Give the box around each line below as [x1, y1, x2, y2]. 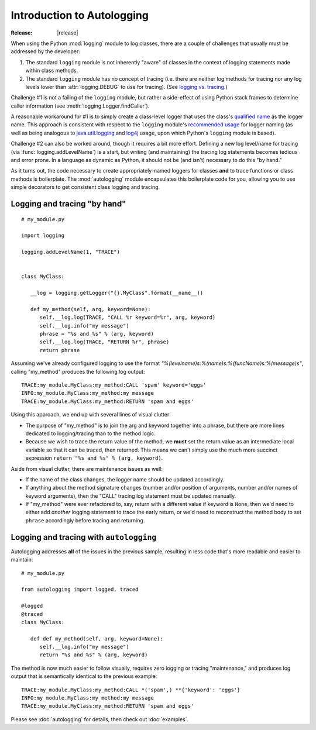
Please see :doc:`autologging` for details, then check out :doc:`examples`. [11, 715, 189, 722]
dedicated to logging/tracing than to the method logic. [25, 430, 156, 437]
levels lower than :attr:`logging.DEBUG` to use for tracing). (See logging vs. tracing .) [25, 83, 228, 90]
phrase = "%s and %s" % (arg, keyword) [39, 330, 154, 338]
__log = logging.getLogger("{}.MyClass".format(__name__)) [30, 290, 204, 297]
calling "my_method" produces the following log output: [11, 368, 145, 375]
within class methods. [25, 67, 78, 74]
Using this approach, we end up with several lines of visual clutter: [11, 411, 171, 418]
